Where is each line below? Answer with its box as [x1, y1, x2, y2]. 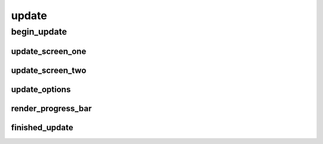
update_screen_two [11, 65, 87, 75]
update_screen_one [11, 46, 87, 56]
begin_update [11, 26, 67, 37]
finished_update [11, 122, 74, 133]
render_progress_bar [11, 103, 92, 114]
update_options [11, 84, 71, 94]
